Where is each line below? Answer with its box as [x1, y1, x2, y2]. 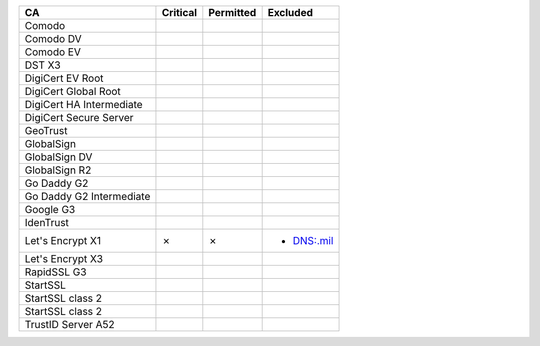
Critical [161, 6, 198, 19]
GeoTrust [24, 124, 68, 137]
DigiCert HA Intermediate [24, 98, 144, 111]
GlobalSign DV [24, 150, 93, 164]
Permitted [208, 6, 257, 19]
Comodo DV [24, 32, 82, 45]
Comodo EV [24, 45, 82, 59]
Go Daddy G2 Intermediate [24, 190, 151, 203]
